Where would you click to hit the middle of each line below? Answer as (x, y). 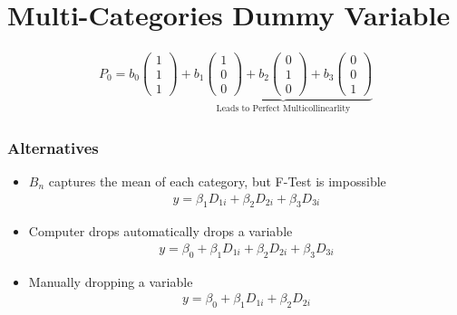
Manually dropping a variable (111, 281)
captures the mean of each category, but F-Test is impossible (217, 181)
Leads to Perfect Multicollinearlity (283, 109)
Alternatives (53, 147)
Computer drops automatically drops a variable (160, 231)
